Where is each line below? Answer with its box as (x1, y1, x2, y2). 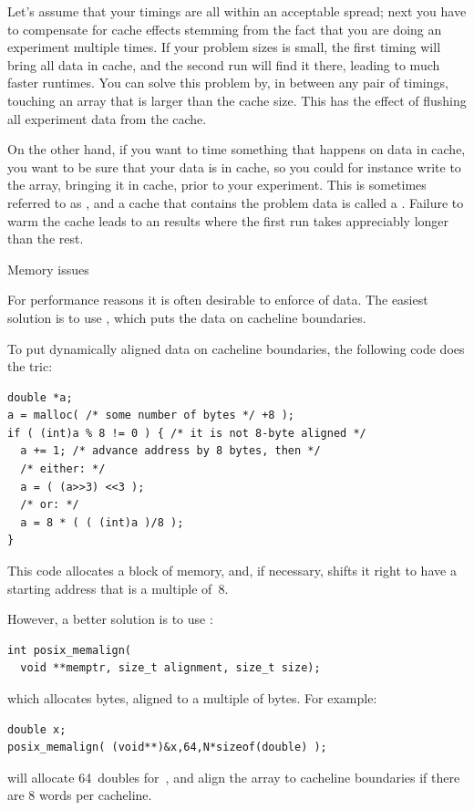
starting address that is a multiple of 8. (7, 578, 229, 597)
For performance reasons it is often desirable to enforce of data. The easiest (7, 290, 428, 309)
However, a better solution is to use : (7, 609, 213, 628)
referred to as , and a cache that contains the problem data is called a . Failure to (7, 192, 464, 212)
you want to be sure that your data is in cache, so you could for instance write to (7, 157, 461, 176)
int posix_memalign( (7, 643, 132, 657)
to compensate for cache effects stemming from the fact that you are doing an (7, 19, 442, 38)
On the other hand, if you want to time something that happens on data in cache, (7, 140, 466, 159)
